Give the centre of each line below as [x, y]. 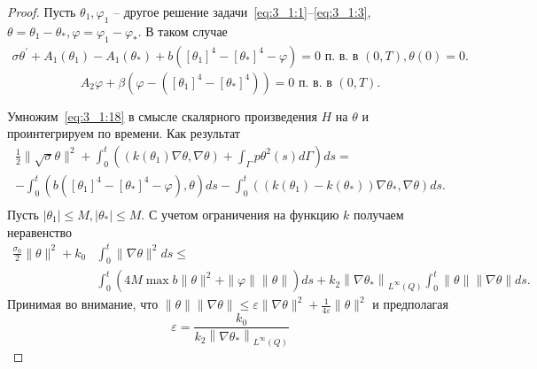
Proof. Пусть [42, 12]
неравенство [40, 231]
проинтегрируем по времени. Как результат [124, 133]
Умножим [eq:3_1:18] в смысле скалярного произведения [162, 115]
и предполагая [411, 304]
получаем [379, 214]
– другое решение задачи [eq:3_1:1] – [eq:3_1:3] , [242, 12]
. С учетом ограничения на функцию [240, 214]
